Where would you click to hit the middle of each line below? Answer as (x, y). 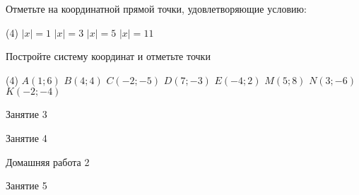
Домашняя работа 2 (48, 161)
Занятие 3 (27, 114)
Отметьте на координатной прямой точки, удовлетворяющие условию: (156, 8)
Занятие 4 (27, 137)
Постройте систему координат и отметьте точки (108, 56)
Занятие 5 (27, 185)
